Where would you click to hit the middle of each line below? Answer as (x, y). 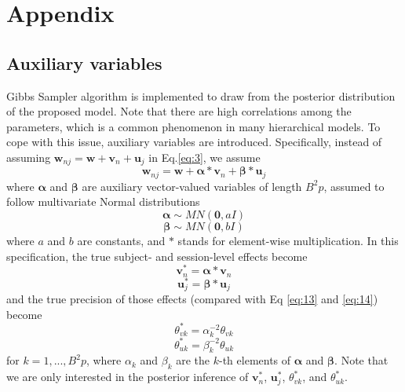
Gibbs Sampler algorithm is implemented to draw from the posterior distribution (201, 95)
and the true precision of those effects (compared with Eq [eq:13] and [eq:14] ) (192, 299)
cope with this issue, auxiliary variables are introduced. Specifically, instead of (194, 142)
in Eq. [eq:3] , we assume (204, 157)
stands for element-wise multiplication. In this (288, 241)
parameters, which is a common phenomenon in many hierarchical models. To (193, 126)
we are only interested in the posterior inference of (128, 377)
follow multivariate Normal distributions (103, 201)
